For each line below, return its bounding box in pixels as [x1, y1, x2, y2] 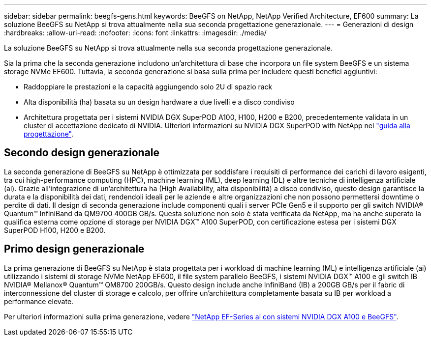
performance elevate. [4, 297, 74, 306]
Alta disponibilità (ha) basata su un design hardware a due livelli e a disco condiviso [24, 98, 295, 106]
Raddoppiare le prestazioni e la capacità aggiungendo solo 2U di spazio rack [24, 83, 273, 91]
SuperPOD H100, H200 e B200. [4, 226, 106, 234]
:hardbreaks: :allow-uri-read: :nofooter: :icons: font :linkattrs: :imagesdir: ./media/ [4, 28, 267, 37]
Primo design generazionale [4, 243, 145, 255]
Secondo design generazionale [4, 146, 160, 159]
